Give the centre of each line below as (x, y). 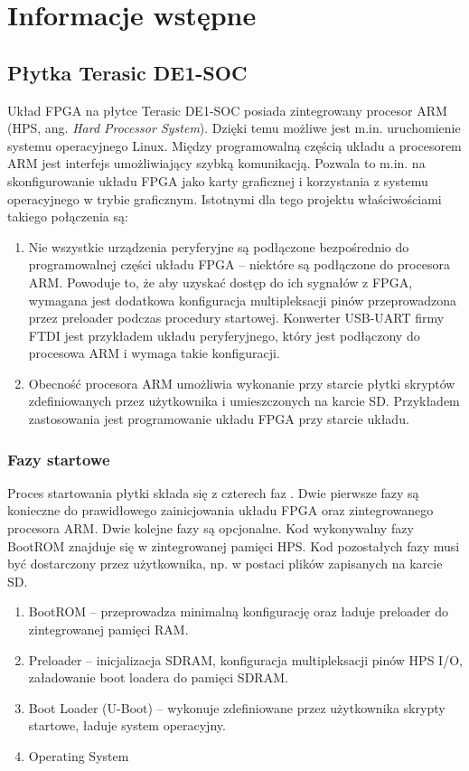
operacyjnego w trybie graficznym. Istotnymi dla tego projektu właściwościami (225, 198)
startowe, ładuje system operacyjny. (127, 725)
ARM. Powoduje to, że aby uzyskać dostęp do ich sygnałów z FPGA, (220, 282)
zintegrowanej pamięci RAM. (108, 630)
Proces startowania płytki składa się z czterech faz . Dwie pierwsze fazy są (213, 492)
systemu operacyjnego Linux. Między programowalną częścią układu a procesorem (234, 145)
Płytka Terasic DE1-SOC (127, 72)
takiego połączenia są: (68, 216)
